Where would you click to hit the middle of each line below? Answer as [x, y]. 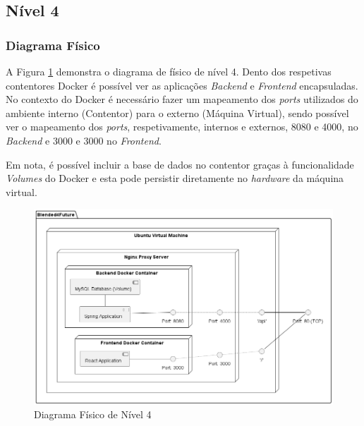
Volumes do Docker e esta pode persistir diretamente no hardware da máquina [175, 178]
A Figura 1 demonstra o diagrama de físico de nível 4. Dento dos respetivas [169, 71]
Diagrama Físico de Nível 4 [93, 414]
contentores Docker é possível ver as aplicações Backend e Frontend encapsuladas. [182, 85]
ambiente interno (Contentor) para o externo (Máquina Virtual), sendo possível [177, 112]
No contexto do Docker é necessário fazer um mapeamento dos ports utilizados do [182, 99]
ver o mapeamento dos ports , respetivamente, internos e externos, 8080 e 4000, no [182, 127]
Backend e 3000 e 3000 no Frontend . [84, 140]
